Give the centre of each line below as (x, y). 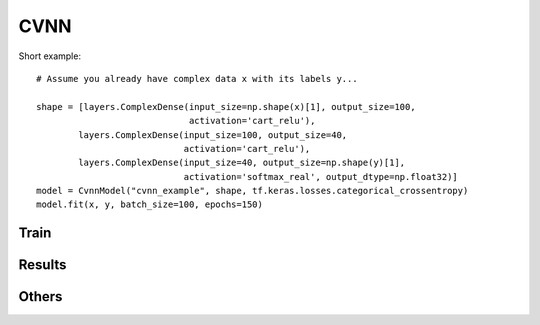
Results (42, 265)
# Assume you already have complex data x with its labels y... (197, 78)
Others (40, 296)
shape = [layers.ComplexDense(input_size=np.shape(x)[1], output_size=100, (226, 106)
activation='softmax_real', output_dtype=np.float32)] (321, 176)
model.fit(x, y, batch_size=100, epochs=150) (150, 204)
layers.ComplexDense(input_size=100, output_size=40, (213, 134)
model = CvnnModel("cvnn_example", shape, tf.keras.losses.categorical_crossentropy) (252, 191)
